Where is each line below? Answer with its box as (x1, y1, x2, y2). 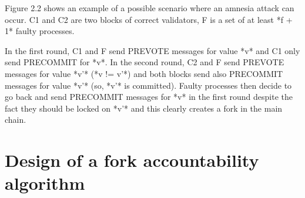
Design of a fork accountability (5, 148, 259, 172)
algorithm (5, 171, 85, 195)
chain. (5, 113, 26, 126)
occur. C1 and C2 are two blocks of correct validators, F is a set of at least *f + (5, 13, 293, 25)
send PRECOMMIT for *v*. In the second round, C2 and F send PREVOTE (5, 56, 284, 68)
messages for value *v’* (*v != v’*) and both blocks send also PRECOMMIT (5, 67, 283, 79)
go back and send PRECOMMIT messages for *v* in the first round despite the (5, 90, 293, 103)
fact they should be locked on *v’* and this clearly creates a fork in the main (5, 102, 283, 114)
